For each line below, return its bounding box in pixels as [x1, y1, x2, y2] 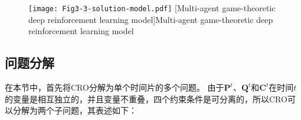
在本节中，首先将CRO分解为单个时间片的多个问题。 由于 [5, 81, 224, 94]
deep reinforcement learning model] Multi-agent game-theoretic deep [28, 13, 273, 25]
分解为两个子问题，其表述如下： [12, 104, 137, 116]
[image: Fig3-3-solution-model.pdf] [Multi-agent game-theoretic [28, 2, 276, 14]
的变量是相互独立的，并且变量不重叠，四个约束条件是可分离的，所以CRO [5, 92, 287, 105]
